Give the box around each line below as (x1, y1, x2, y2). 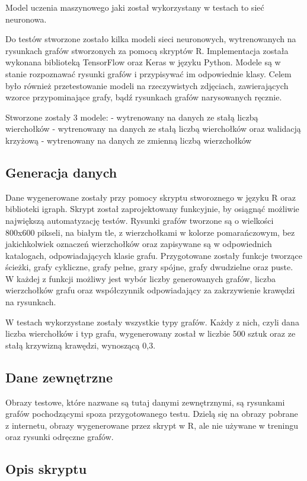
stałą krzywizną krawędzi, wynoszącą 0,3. (5, 338, 156, 351)
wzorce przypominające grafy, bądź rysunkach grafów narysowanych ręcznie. (5, 91, 282, 103)
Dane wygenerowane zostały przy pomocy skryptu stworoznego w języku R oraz (5, 191, 296, 203)
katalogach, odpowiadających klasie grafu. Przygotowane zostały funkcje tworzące (5, 249, 303, 261)
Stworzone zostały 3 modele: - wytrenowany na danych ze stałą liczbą (5, 110, 258, 123)
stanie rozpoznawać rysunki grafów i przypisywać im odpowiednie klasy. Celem (5, 67, 292, 80)
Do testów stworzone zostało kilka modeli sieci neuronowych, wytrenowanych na (5, 33, 296, 45)
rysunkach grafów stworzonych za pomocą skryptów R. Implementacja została (5, 44, 289, 56)
